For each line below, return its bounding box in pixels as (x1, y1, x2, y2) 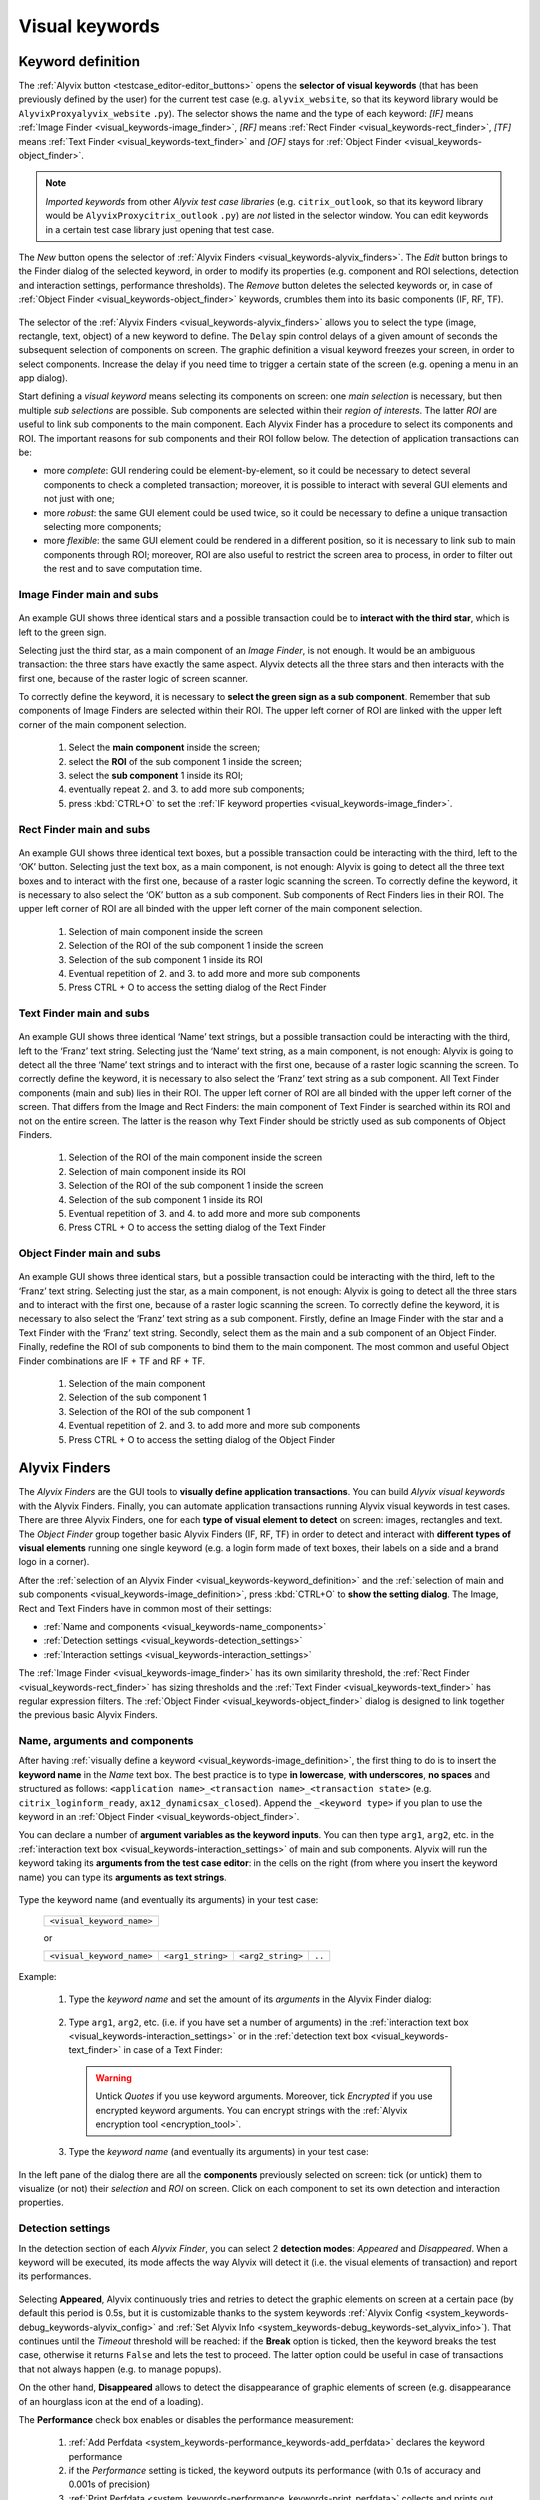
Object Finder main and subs (18, 1246, 162, 1260)
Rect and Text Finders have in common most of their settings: (18, 1602, 272, 1614)
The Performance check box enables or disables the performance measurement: (18, 2413, 354, 2425)
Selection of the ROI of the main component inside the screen (68, 1151, 323, 1164)
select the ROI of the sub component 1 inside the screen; (68, 755, 302, 767)
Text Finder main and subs (18, 1006, 150, 1020)
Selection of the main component (68, 1378, 206, 1389)
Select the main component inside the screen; (68, 741, 261, 754)
